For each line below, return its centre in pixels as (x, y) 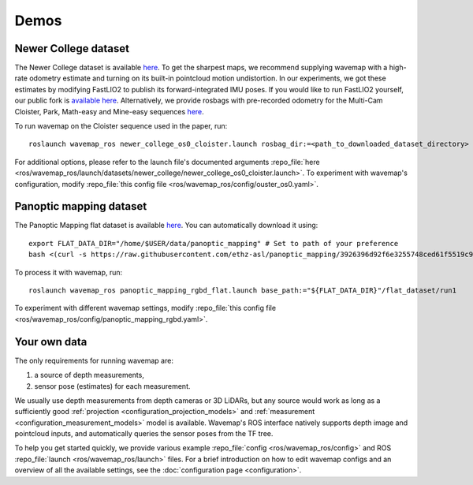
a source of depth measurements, (89, 375)
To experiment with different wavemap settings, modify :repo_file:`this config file (145, 308)
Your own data (51, 342)
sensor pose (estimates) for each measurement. (112, 386)
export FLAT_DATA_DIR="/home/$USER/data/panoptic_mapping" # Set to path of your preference (214, 243)
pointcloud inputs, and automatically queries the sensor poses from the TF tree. (144, 434)
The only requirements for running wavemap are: (94, 360)
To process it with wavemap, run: (69, 272)
